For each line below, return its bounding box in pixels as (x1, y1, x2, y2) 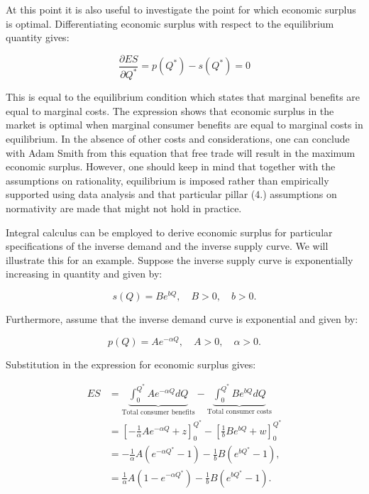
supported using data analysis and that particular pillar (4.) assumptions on (6, 187, 337, 202)
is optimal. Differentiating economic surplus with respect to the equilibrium (6, 16, 334, 31)
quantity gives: (6, 30, 70, 45)
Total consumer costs (206, 408, 272, 416)
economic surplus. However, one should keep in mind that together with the (6, 159, 336, 174)
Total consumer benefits (121, 409, 195, 417)
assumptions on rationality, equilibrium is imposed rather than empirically (6, 172, 329, 187)
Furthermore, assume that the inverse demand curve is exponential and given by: (6, 311, 358, 326)
